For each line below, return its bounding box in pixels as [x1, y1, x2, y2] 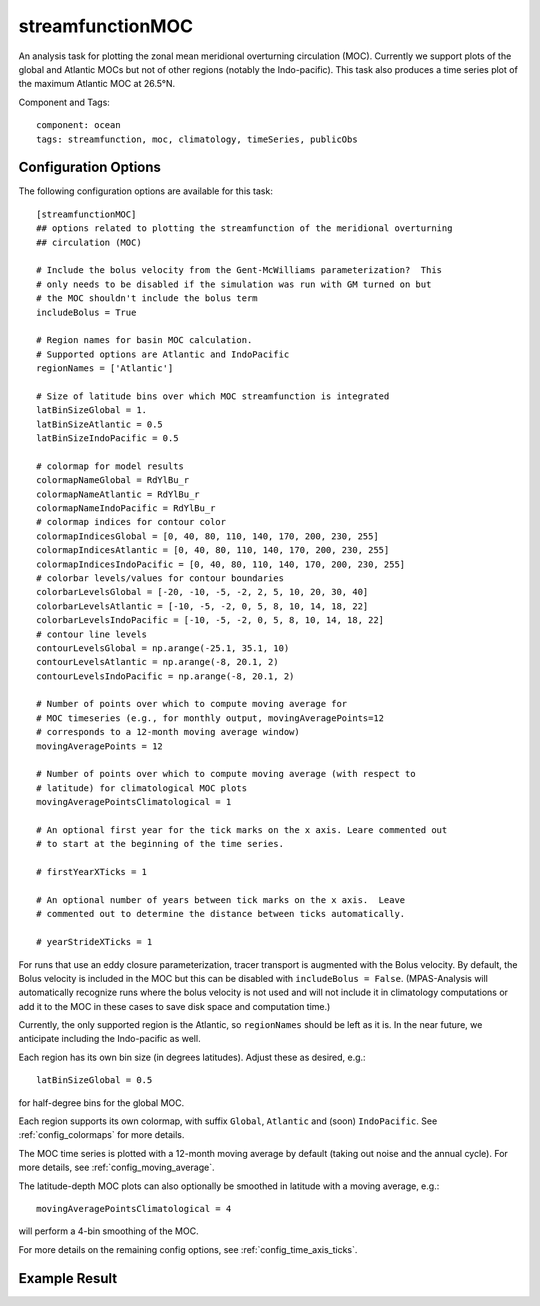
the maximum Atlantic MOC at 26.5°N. [18, 78, 175, 90]
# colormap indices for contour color [36, 516, 227, 528]
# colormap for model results [36, 460, 185, 472]
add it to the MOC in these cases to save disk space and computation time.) [18, 1000, 331, 1012]
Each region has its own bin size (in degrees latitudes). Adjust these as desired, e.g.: [18, 1051, 366, 1063]
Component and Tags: [18, 96, 110, 108]
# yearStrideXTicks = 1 [36, 936, 153, 948]
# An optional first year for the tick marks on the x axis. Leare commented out [36, 824, 448, 835]
